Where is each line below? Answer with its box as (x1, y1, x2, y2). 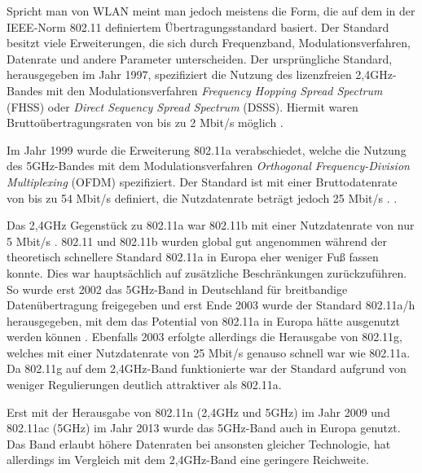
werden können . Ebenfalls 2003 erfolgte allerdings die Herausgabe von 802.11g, (7, 328, 402, 345)
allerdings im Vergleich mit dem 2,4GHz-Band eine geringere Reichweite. (7, 451, 369, 468)
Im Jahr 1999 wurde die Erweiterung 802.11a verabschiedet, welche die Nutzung (7, 141, 407, 158)
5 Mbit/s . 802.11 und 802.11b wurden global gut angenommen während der (7, 232, 387, 249)
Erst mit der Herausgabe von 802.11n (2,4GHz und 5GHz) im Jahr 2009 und (7, 403, 390, 420)
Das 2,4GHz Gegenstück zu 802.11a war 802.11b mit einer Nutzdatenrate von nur (7, 217, 415, 234)
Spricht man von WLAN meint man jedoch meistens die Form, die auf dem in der (7, 2, 415, 19)
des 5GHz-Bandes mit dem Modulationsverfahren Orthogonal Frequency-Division (7, 157, 410, 174)
